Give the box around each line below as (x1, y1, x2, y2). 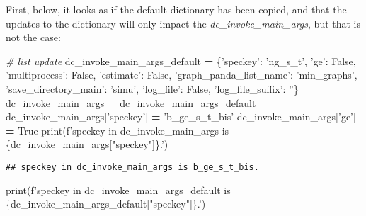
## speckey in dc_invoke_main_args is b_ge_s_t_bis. (6, 161, 259, 172)
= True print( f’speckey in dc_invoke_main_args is (6, 123, 229, 137)
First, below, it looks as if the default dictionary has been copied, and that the (6, 2, 347, 16)
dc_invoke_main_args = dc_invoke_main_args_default (6, 95, 256, 110)
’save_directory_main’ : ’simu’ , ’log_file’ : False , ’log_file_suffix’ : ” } (6, 81, 299, 96)
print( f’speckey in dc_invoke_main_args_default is (6, 182, 231, 197)
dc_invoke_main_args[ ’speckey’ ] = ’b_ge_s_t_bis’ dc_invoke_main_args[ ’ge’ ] (6, 109, 356, 124)
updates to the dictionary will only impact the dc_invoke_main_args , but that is (6, 16, 361, 30)
